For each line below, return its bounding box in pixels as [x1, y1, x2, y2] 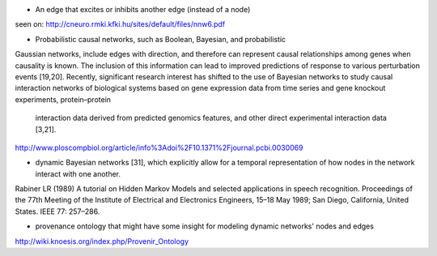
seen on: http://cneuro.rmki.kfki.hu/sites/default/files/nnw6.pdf [15, 19, 226, 29]
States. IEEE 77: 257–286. [15, 207, 100, 216]
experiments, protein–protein [15, 94, 112, 105]
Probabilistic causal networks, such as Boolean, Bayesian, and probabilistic [35, 34, 286, 44]
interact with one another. [35, 169, 121, 178]
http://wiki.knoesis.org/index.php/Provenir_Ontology [15, 236, 189, 246]
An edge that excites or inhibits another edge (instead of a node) [35, 5, 251, 14]
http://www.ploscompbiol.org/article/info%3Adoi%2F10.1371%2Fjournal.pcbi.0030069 [15, 143, 303, 152]
